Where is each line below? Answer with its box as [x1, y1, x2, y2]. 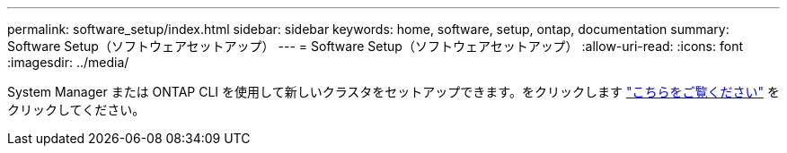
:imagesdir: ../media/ [7, 55, 129, 70]
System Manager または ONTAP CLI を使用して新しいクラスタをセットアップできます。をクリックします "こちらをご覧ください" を [7, 84, 780, 99]
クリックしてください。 [7, 102, 146, 117]
